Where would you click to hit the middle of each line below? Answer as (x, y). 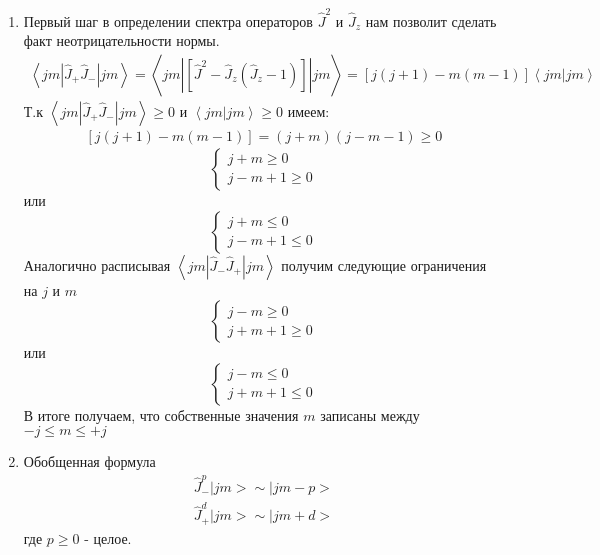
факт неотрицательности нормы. (121, 40)
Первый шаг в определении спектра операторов (168, 20)
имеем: (308, 110)
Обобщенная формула (89, 461)
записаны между (370, 414)
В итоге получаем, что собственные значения (161, 414)
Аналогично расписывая (97, 264)
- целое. (108, 537)
